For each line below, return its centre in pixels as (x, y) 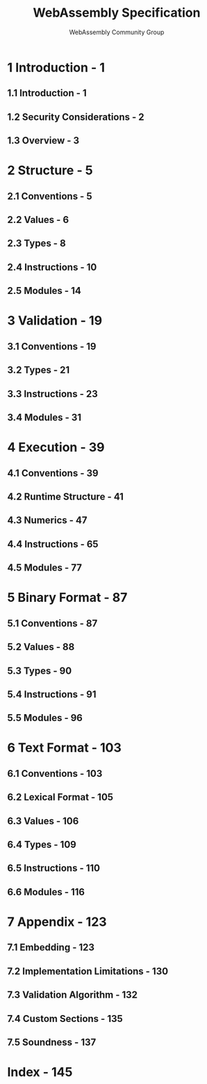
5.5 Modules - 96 (45, 718)
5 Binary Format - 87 (67, 598)
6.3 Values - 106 (43, 821)
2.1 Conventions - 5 (50, 196)
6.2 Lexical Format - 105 (60, 797)
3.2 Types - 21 (39, 370)
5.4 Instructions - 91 (52, 694)
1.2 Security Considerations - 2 (76, 117)
